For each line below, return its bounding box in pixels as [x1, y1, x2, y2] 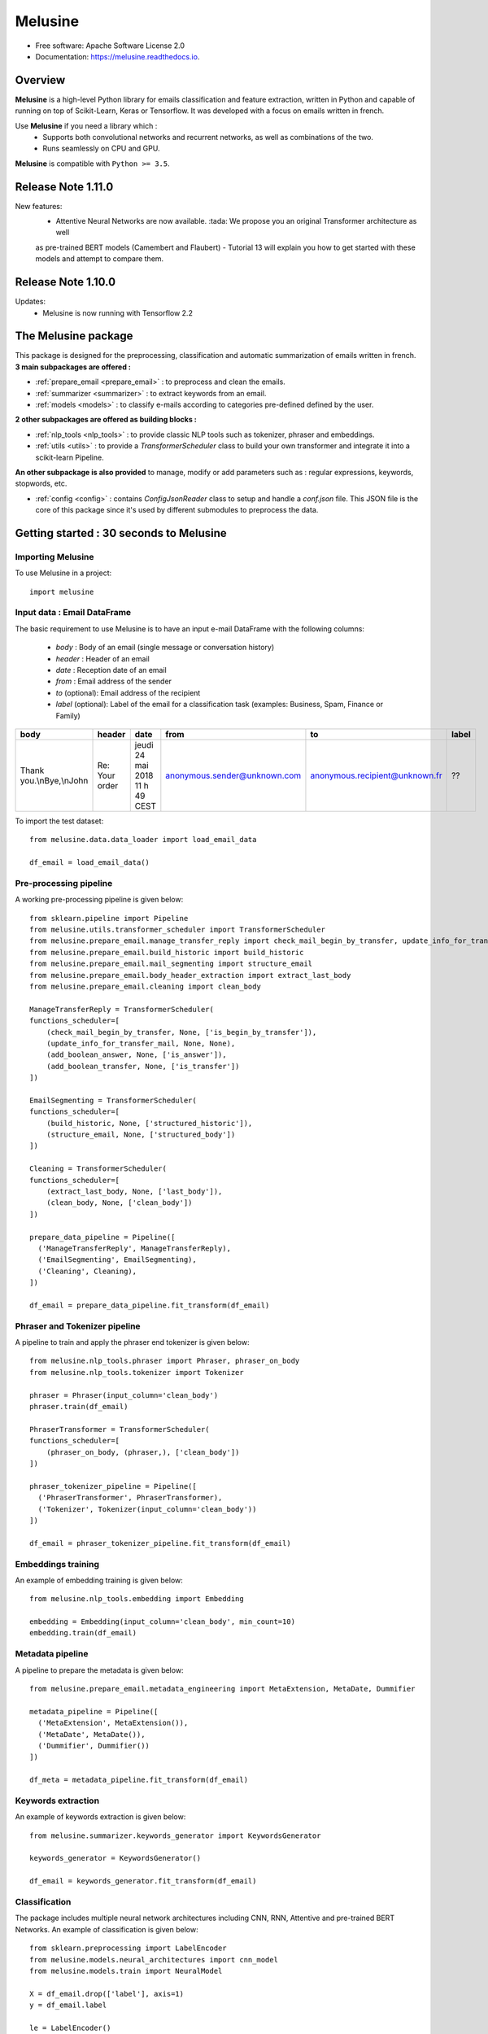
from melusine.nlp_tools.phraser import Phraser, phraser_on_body [29, 1356, 300, 1366]
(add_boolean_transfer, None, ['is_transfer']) [46, 1062, 240, 1071]
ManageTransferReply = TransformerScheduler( [29, 1005, 215, 1014]
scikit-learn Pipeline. [35, 452, 105, 462]
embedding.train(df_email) [29, 1628, 137, 1638]
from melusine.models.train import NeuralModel [29, 1966, 223, 1975]
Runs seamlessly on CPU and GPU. [42, 143, 160, 154]
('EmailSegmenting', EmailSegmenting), [37, 1255, 197, 1264]
